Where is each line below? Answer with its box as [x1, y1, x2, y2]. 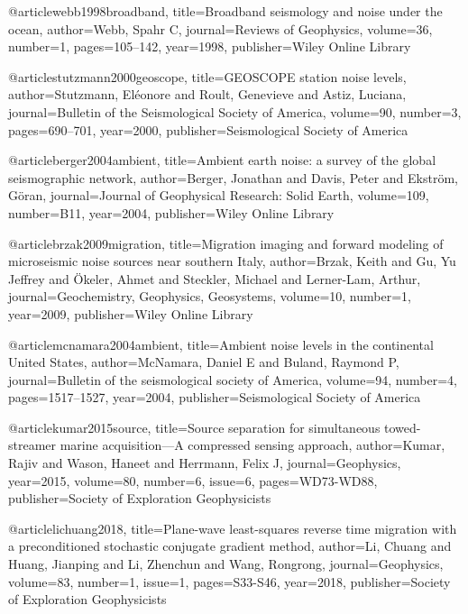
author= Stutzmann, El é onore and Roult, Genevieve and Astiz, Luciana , [8, 85, 407, 104]
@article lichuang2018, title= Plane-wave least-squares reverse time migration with [8, 518, 457, 537]
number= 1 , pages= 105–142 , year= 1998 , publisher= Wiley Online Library [8, 37, 411, 56]
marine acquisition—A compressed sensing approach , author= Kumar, [60, 435, 445, 454]
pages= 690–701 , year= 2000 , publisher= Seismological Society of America [8, 120, 408, 139]
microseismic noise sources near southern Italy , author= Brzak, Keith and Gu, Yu [8, 252, 456, 270]
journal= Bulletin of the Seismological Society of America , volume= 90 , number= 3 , [8, 102, 462, 121]
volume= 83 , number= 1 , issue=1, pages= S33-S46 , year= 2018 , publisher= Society [8, 572, 451, 591]
